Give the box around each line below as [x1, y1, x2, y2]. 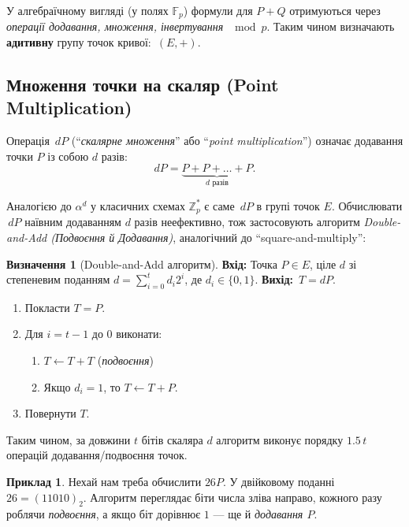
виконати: [116, 325, 162, 342]
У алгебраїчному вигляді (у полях [6, 2, 169, 18]
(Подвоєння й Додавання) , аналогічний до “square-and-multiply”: [50, 228, 366, 245]
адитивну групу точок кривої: [6, 34, 151, 50]
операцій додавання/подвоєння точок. [6, 447, 188, 463]
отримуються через [289, 2, 381, 18]
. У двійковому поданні [222, 473, 335, 490]
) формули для [183, 2, 253, 18]
